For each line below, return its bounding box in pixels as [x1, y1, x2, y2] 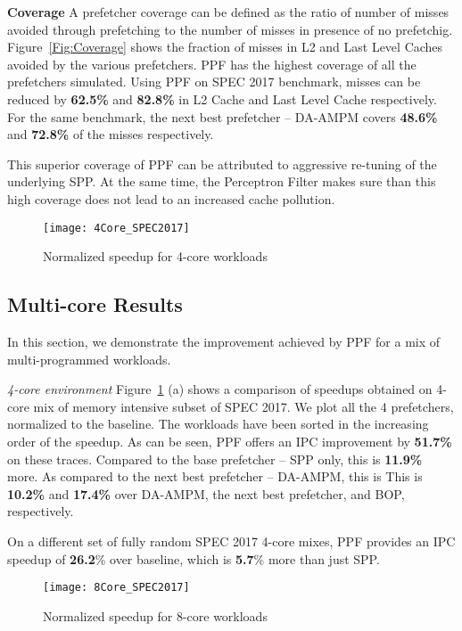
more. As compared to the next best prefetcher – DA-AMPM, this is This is [7, 467, 423, 486]
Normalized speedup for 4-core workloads [43, 247, 268, 266]
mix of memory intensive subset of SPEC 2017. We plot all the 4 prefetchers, [33, 397, 454, 415]
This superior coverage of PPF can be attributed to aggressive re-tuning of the [7, 154, 437, 173]
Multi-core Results [7, 291, 183, 318]
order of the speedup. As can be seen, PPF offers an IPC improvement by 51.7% [7, 431, 452, 450]
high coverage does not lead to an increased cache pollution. [7, 189, 335, 208]
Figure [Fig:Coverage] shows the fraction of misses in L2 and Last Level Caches [7, 37, 443, 56]
